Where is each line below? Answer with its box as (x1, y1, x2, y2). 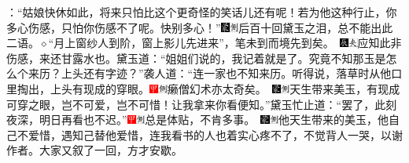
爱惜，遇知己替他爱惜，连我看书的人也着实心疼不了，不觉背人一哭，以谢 (28, 126, 403, 143)
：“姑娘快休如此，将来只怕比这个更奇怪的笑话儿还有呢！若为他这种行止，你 (6, 4, 397, 20)
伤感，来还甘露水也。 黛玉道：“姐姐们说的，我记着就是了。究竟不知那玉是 (6, 49, 386, 66)
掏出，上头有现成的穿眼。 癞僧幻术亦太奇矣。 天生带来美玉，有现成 (17, 80, 400, 96)
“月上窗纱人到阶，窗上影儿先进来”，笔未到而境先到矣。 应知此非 (48, 34, 402, 51)
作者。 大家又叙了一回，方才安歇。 (6, 142, 182, 158)
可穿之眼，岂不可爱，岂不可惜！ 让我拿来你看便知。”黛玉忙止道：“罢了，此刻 (6, 96, 397, 112)
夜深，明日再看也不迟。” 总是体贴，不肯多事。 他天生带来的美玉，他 (6, 111, 389, 128)
